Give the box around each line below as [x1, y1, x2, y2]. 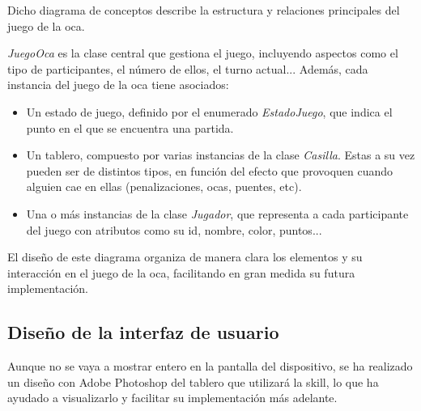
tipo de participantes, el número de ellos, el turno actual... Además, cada [7, 60, 368, 77]
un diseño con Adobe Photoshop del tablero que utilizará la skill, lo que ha [7, 373, 379, 390]
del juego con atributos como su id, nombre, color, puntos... [26, 221, 322, 238]
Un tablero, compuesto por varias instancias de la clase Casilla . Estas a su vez [26, 146, 415, 163]
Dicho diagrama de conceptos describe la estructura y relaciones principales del [7, 2, 400, 18]
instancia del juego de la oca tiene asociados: [7, 76, 229, 93]
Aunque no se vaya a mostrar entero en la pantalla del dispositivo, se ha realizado [7, 358, 413, 375]
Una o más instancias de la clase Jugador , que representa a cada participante [26, 205, 409, 222]
